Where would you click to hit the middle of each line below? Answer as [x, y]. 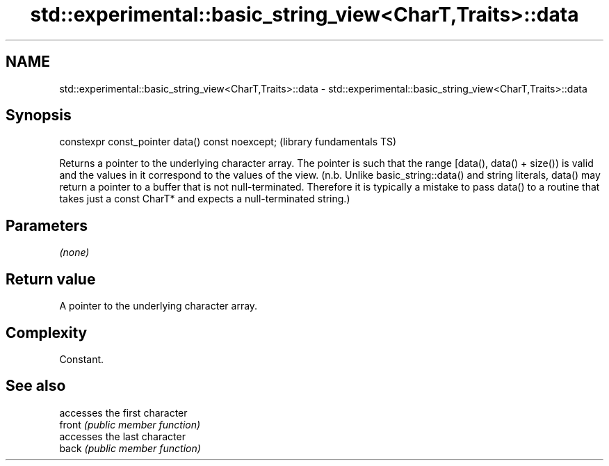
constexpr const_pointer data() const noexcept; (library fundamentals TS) [228, 142]
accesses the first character [123, 412]
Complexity [47, 332]
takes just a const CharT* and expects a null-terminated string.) [205, 199]
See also [36, 386]
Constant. [82, 359]
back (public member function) [130, 448]
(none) [74, 252]
